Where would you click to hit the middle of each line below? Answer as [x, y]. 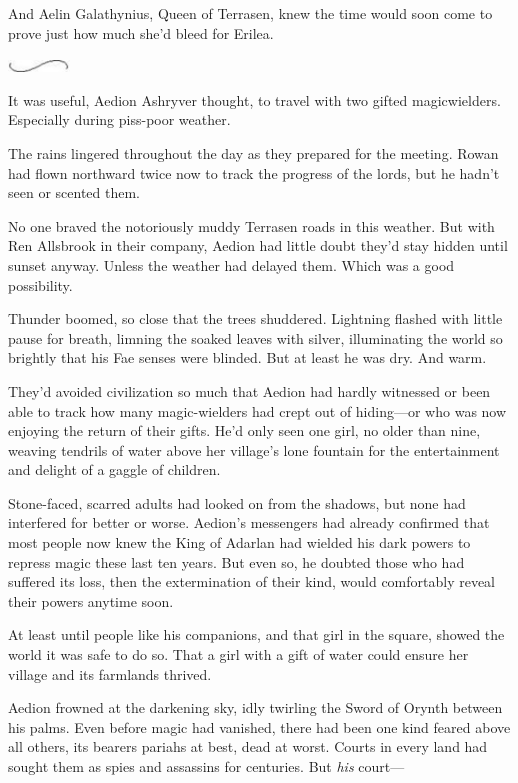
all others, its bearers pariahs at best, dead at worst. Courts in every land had [248, 746]
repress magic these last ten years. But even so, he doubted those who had [236, 561]
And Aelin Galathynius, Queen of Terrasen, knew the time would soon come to [250, 13]
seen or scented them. [74, 192]
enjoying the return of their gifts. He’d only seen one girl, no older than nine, [244, 430]
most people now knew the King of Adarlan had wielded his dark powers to [239, 542]
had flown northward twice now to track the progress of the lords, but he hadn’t [254, 172]
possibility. [40, 284]
